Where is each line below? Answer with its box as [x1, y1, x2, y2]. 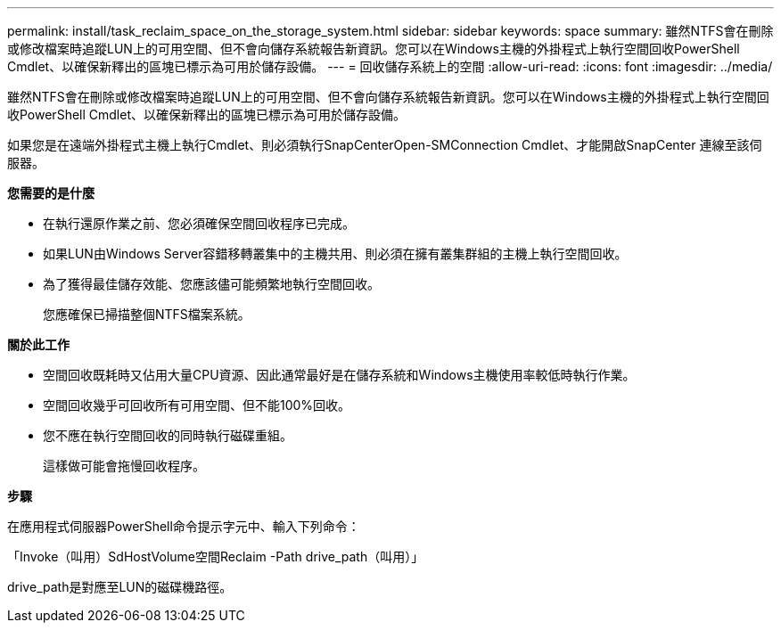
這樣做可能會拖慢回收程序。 [43, 458, 205, 473]
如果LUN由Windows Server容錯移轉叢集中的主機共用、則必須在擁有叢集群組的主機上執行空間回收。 [43, 246, 628, 261]
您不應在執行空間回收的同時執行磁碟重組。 [43, 428, 292, 443]
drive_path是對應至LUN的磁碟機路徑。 [7, 579, 233, 594]
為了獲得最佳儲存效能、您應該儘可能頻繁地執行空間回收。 [43, 276, 380, 291]
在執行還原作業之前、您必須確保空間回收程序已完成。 [43, 216, 355, 231]
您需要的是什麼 [7, 185, 95, 200]
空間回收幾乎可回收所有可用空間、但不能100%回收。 [43, 397, 351, 413]
